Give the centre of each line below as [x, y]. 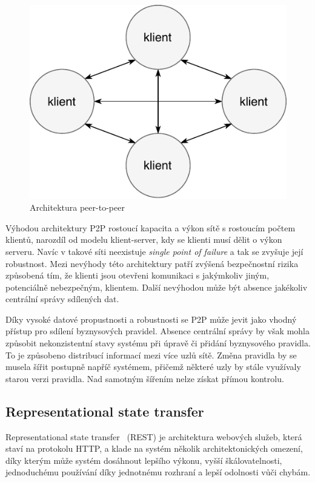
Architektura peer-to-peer [77, 207]
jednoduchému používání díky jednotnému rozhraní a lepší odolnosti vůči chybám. [158, 472]
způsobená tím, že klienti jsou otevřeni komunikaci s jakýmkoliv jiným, [138, 275]
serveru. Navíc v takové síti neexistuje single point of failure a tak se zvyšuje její [154, 251]
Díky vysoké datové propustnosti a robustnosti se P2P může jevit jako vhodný [151, 319]
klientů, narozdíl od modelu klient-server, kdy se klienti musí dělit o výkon [144, 239]
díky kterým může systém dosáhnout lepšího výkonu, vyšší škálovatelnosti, [144, 460]
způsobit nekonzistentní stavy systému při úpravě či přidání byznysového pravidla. [158, 343]
